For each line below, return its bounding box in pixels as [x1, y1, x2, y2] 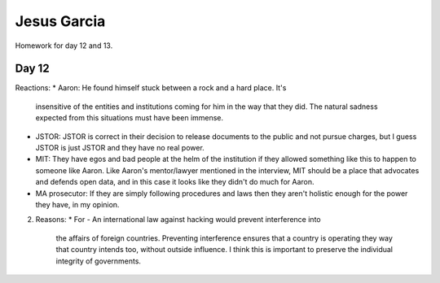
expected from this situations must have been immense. [35, 113, 224, 123]
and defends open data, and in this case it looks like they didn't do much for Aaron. [35, 177, 315, 187]
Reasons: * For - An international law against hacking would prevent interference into [35, 215, 321, 224]
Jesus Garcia [15, 12, 106, 30]
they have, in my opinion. [35, 199, 120, 209]
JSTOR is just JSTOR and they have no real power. [35, 143, 205, 153]
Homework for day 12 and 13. [15, 41, 113, 50]
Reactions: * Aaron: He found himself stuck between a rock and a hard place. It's [15, 83, 287, 93]
